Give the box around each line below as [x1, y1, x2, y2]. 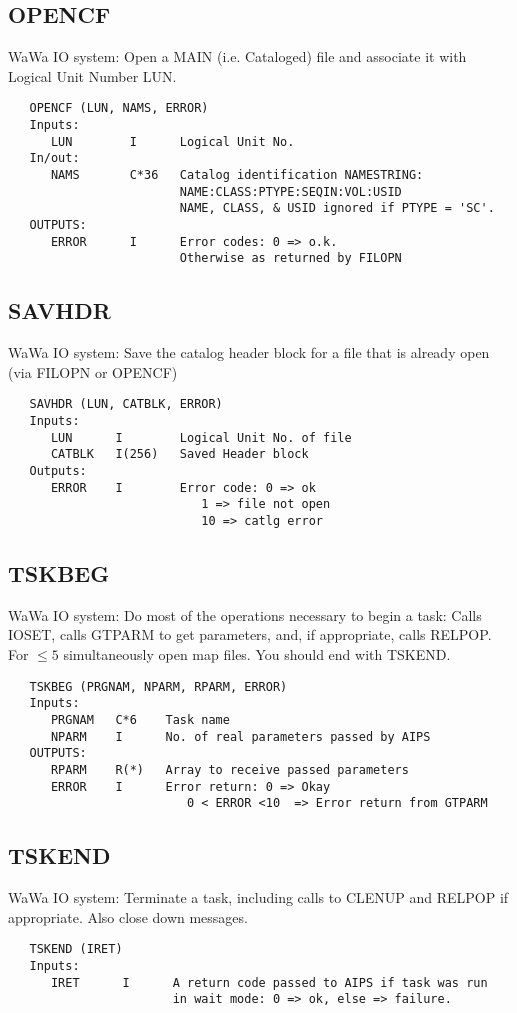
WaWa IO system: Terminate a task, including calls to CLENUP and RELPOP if [8, 887, 509, 908]
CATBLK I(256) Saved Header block [50, 447, 309, 462]
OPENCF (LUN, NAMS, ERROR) [29, 101, 209, 116]
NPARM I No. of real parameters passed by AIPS [50, 729, 431, 744]
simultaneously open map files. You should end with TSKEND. [63, 643, 451, 664]
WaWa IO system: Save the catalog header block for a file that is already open [8, 342, 490, 363]
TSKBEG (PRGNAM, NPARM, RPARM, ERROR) [29, 679, 288, 694]
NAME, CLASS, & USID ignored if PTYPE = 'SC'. [179, 201, 495, 216]
